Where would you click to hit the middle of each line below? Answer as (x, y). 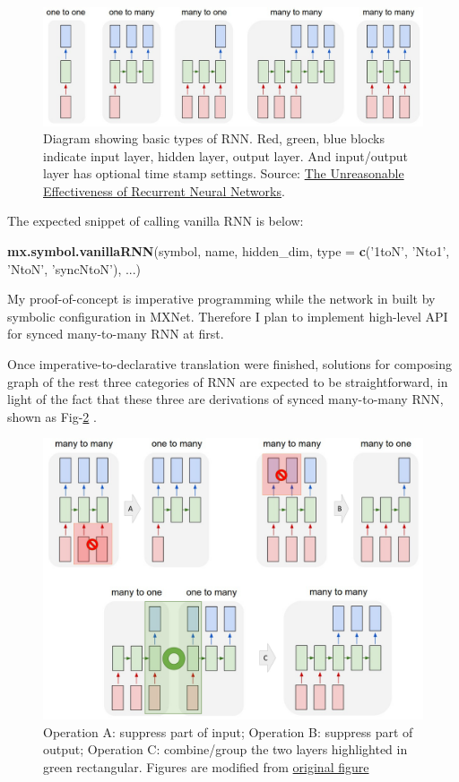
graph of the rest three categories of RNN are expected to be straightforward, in (228, 381)
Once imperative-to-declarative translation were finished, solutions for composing (230, 364)
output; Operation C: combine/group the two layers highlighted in (225, 749)
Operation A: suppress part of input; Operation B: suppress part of (228, 731)
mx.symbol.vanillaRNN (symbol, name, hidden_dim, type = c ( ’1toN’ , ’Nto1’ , (229, 251)
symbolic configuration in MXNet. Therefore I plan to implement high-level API (228, 316)
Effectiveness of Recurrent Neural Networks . (164, 190)
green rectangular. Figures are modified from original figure (206, 767)
